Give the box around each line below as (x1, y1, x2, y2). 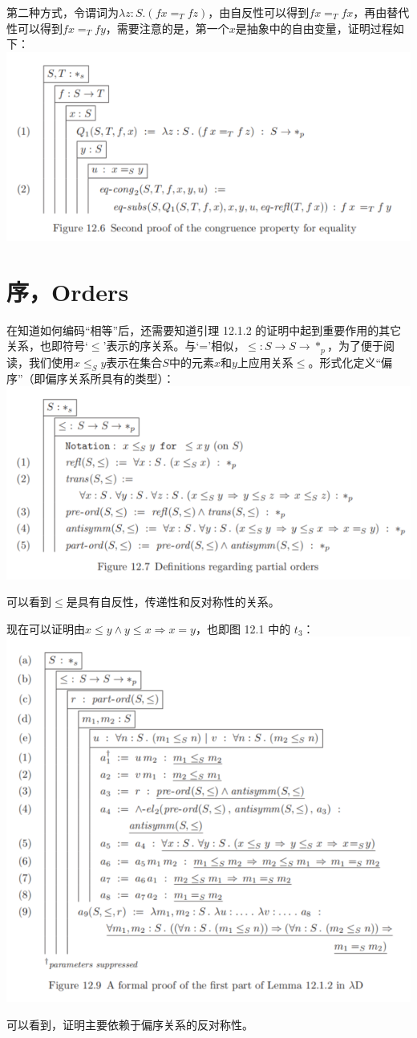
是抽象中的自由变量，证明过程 (235, 19, 393, 36)
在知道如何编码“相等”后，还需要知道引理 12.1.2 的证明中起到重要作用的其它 (6, 321, 402, 338)
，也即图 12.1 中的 (195, 620, 291, 637)
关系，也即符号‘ (6, 337, 88, 354)
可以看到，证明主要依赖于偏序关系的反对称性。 (6, 1016, 253, 1032)
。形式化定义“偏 (308, 353, 393, 370)
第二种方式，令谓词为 (6, 4, 119, 20)
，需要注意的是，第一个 (105, 19, 229, 36)
